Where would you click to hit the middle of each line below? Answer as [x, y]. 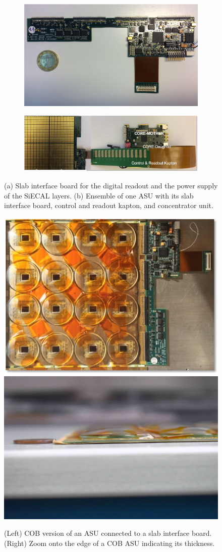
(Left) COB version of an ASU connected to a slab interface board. [108, 533]
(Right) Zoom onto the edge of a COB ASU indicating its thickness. [109, 543]
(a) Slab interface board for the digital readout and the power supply [111, 185]
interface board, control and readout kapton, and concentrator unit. [109, 205]
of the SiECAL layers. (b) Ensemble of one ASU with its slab [99, 195]
